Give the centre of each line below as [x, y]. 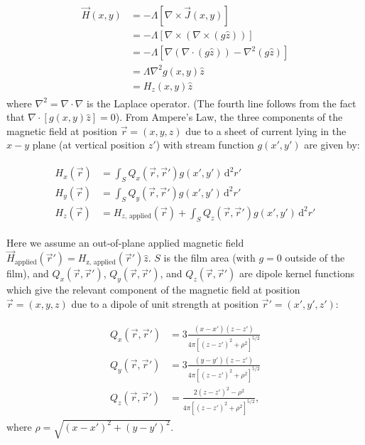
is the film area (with [209, 258]
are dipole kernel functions [297, 273]
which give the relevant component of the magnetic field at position [153, 290]
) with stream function [205, 145]
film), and [28, 273]
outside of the [315, 258]
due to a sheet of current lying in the [266, 130]
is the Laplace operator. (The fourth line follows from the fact [222, 103]
